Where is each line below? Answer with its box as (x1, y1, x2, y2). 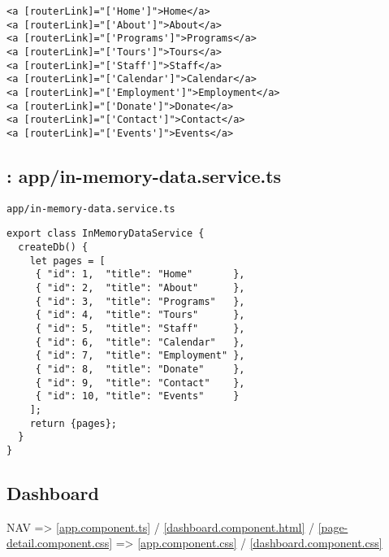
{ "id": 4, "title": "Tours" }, (35, 309, 245, 321)
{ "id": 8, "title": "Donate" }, (35, 363, 245, 375)
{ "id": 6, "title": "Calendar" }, (35, 336, 245, 348)
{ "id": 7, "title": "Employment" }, (35, 350, 245, 362)
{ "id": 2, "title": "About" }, (35, 282, 245, 294)
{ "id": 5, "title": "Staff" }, (35, 323, 245, 335)
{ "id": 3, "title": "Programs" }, (35, 295, 245, 307)
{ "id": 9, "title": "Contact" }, (35, 376, 245, 389)
